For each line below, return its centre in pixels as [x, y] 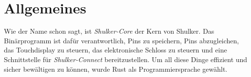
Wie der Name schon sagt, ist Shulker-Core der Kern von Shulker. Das [109, 31]
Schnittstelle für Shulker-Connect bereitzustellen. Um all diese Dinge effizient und [126, 59]
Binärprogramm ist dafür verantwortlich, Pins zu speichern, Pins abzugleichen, [122, 40]
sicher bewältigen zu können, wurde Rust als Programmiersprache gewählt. [116, 69]
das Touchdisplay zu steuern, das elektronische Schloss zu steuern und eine [116, 50]
